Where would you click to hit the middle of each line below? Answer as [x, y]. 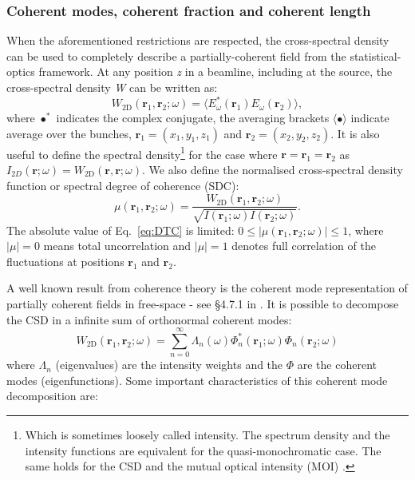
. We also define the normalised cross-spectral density [273, 169]
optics [21, 71]
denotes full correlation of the [304, 246]
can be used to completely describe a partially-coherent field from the [176, 56]
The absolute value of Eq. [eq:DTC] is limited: [121, 230]
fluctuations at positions [65, 261]
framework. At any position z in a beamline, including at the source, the [215, 71]
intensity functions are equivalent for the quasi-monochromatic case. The [203, 450]
